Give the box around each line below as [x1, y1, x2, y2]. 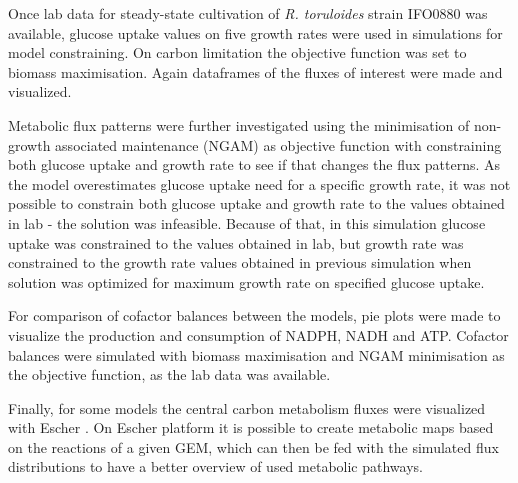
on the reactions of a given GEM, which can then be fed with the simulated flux [8, 436, 499, 457]
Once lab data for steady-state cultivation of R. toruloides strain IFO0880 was [8, 3, 488, 23]
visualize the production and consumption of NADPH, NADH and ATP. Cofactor [8, 324, 509, 345]
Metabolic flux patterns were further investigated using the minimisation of [8, 114, 470, 135]
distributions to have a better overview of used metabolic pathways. [8, 456, 423, 477]
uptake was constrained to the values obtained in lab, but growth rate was [8, 232, 464, 253]
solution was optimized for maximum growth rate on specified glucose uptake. [8, 271, 485, 292]
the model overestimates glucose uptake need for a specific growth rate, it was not [8, 173, 511, 194]
